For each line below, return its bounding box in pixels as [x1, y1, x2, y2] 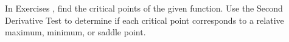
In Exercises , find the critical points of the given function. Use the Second [5, 2, 283, 14]
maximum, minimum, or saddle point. [5, 26, 146, 38]
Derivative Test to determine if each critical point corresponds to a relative [5, 13, 284, 26]
